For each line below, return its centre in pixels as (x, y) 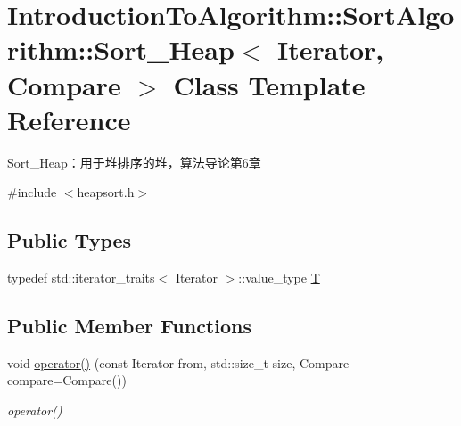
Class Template (269, 84)
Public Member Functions (129, 326)
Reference (69, 119)
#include (32, 192)
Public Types (70, 240)
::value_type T (279, 278)
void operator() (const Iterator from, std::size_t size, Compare (178, 362)
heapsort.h (106, 192)
